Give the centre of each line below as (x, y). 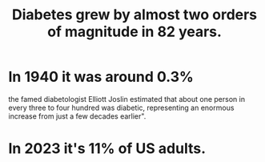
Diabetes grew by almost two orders (135, 15)
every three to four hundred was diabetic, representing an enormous (121, 107)
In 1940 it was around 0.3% (101, 77)
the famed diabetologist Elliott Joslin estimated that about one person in (127, 99)
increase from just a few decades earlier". (77, 116)
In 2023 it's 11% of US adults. (107, 149)
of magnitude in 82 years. (135, 32)
